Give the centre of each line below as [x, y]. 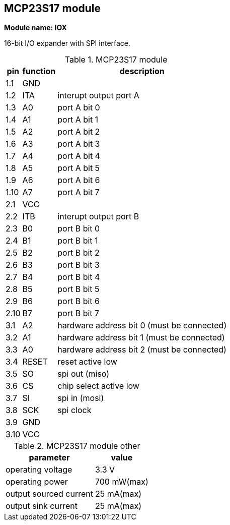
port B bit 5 [79, 289]
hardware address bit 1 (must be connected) [141, 338]
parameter [49, 458]
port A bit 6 [79, 180]
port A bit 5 [79, 168]
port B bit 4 [79, 277]
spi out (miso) [84, 374]
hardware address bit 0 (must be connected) [142, 326]
